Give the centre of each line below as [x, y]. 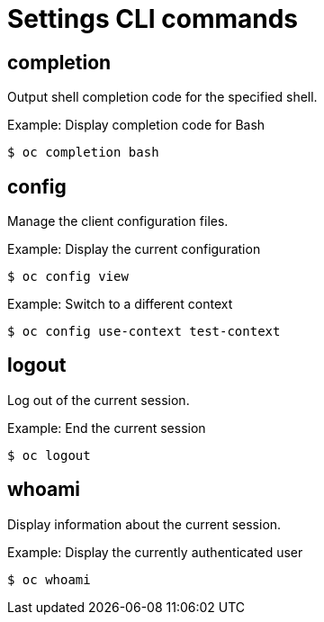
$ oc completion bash [83, 153]
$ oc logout [49, 455]
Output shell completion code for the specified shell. [162, 97]
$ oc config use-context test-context [144, 332]
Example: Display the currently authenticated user [155, 552]
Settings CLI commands [153, 19]
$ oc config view [68, 277]
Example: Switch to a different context [120, 304]
